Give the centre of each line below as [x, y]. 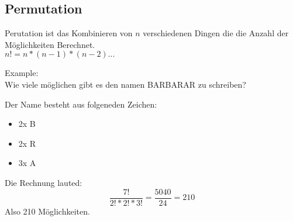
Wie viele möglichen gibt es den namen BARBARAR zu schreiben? [125, 84]
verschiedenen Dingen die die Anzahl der [216, 33]
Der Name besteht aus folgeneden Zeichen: [81, 104]
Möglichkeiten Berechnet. [50, 44]
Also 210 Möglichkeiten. [47, 211]
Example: [22, 73]
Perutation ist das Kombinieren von [69, 33]
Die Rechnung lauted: [44, 182]
